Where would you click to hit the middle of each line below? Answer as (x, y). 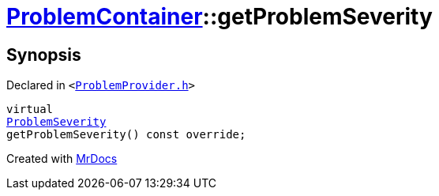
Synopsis (44, 55)
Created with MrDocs (62, 159)
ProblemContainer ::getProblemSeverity (219, 17)
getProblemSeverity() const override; (126, 135)
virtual (30, 109)
